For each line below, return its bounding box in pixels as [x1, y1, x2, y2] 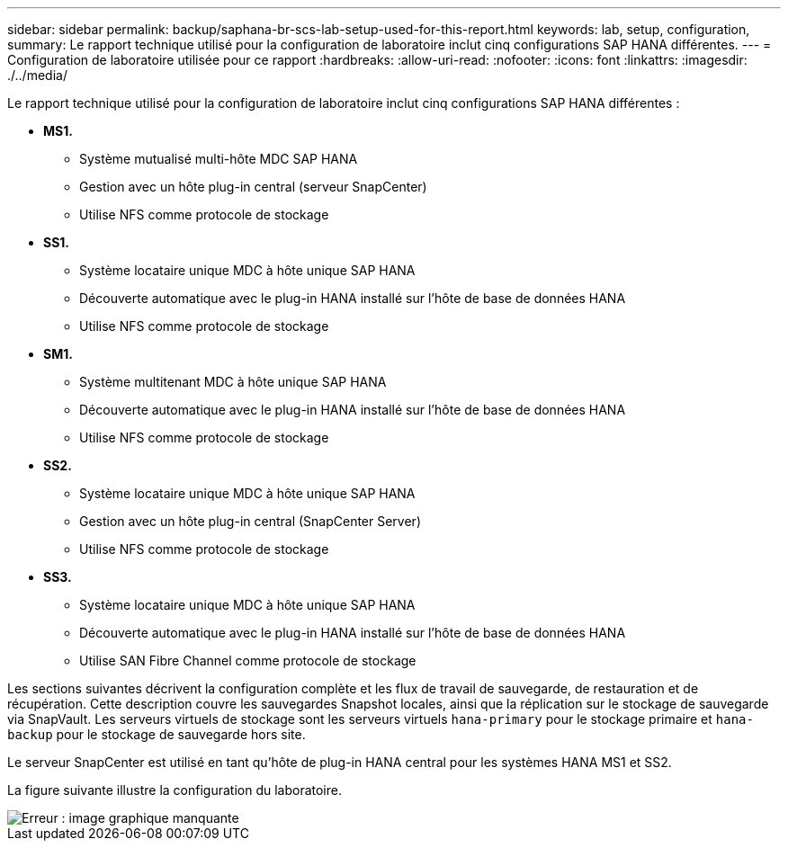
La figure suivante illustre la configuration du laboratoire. [7, 782, 342, 798]
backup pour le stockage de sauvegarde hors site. [7, 727, 306, 742]
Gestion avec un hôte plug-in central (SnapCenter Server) [79, 513, 421, 529]
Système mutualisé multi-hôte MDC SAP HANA [79, 151, 358, 166]
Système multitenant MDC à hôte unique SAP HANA [79, 374, 387, 389]
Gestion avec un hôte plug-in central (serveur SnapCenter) [79, 179, 427, 194]
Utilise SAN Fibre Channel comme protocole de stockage [79, 653, 416, 668]
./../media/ [7, 67, 67, 83]
